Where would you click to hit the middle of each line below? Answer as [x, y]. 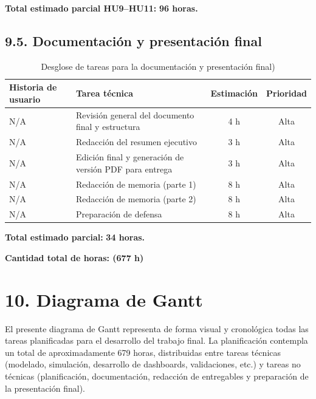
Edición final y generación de [130, 157]
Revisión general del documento [135, 114]
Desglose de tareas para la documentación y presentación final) [158, 66]
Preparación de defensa [119, 214]
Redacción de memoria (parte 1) [136, 184]
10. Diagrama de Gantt [104, 299]
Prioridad [287, 93]
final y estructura [108, 127]
